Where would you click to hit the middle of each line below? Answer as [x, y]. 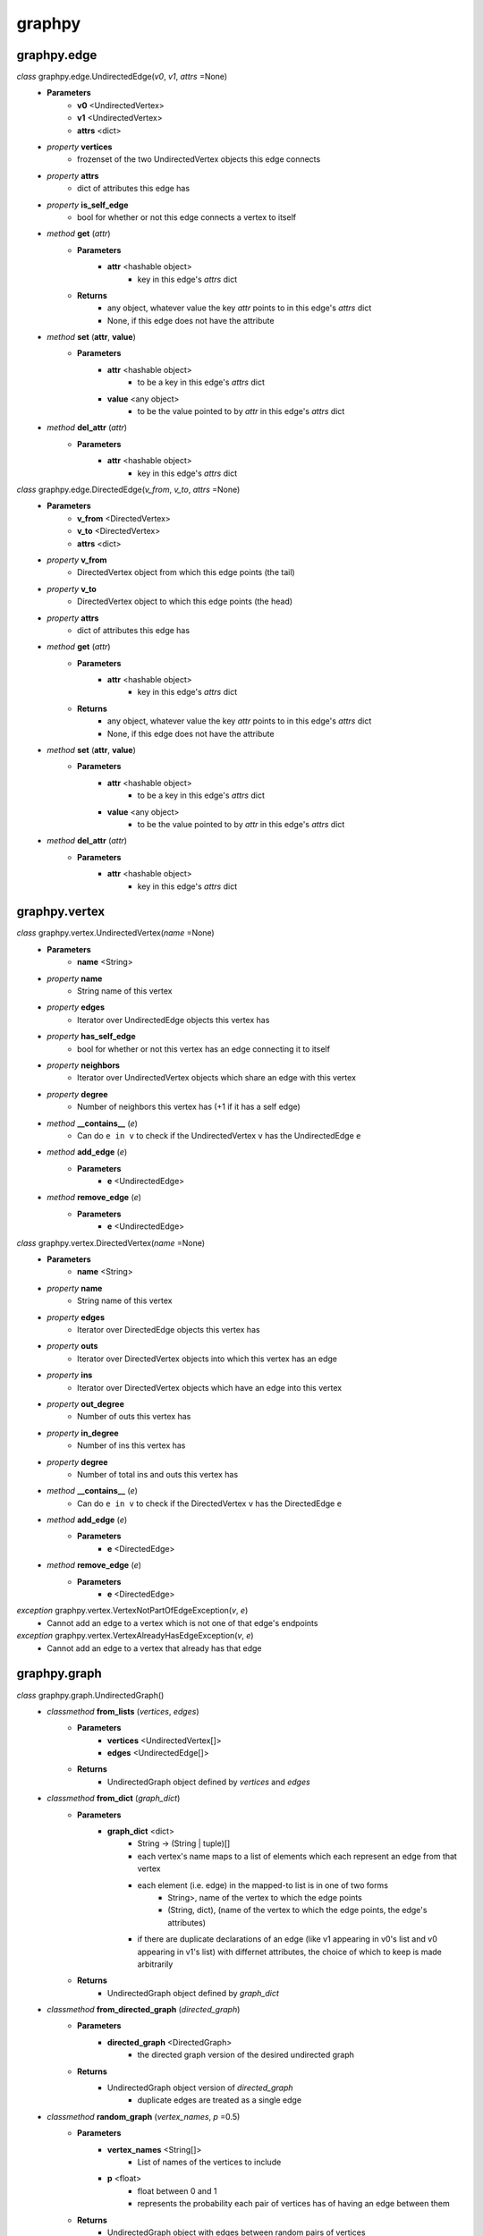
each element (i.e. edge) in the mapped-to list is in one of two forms [263, 1885]
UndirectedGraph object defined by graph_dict [193, 1993]
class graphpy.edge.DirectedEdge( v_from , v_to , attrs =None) [128, 489]
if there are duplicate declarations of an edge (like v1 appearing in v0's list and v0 [287, 1939]
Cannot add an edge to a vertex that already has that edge [154, 1648]
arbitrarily [155, 1964]
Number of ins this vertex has [131, 1445]
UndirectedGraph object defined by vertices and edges [209, 1782]
